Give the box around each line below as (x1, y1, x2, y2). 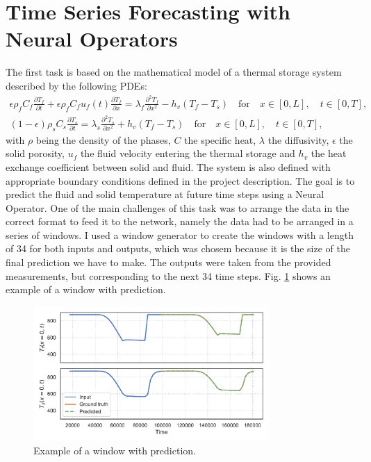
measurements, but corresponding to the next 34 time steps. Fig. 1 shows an (6, 268, 331, 283)
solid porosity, (6, 146, 65, 160)
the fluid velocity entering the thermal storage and (80, 146, 295, 160)
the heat (311, 146, 347, 160)
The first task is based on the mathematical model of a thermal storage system (6, 65, 342, 79)
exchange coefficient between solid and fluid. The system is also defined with (6, 159, 331, 174)
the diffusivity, (267, 132, 329, 147)
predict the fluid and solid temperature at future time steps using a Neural (6, 187, 324, 201)
